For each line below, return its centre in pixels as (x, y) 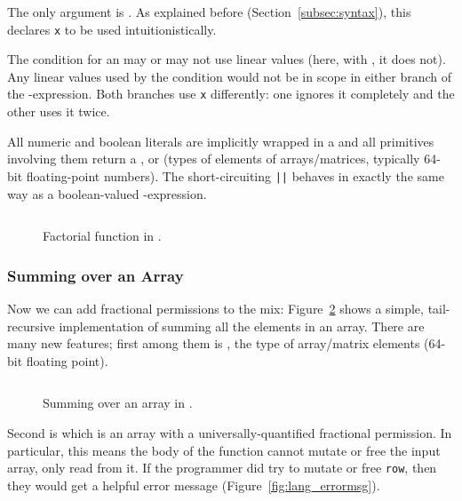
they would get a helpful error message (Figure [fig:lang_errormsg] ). (194, 485)
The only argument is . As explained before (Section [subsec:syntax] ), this (209, 12)
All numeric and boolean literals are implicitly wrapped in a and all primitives (221, 141)
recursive (31, 326)
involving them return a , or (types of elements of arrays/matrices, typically (214, 159)
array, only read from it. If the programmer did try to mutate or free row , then (222, 468)
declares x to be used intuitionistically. (112, 29)
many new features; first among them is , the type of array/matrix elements (214, 343)
